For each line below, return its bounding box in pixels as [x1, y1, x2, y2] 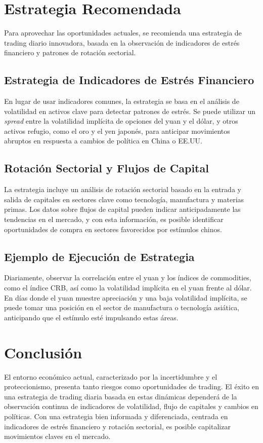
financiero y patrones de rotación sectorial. [4, 47, 136, 58]
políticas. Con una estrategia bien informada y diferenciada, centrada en [4, 411, 228, 421]
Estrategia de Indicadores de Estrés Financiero [4, 72, 254, 88]
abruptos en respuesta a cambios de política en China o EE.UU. [4, 135, 202, 146]
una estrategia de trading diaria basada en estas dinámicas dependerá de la [4, 391, 237, 401]
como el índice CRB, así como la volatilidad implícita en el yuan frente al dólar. [4, 282, 252, 293]
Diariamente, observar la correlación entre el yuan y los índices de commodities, [4, 272, 251, 283]
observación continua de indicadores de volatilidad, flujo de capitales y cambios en [4, 401, 258, 412]
